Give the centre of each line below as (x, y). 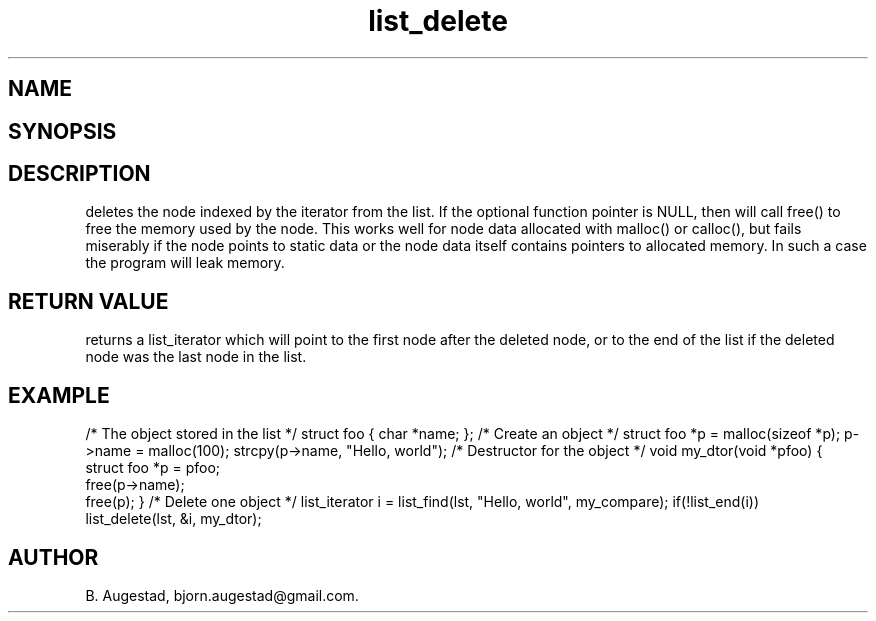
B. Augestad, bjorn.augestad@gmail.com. (222, 595)
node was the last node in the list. (196, 357)
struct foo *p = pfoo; (153, 468)
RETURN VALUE (88, 301)
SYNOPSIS (62, 131)
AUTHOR (53, 557)
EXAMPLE (59, 395)
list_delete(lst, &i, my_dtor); (173, 519)
